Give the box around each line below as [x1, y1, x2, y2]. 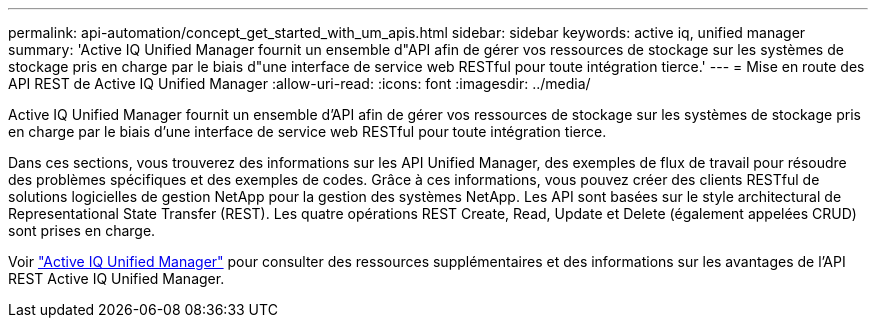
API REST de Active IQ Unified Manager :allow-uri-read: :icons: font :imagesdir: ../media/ [8, 75, 591, 92]
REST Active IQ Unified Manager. [8, 270, 225, 287]
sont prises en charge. [8, 222, 156, 239]
